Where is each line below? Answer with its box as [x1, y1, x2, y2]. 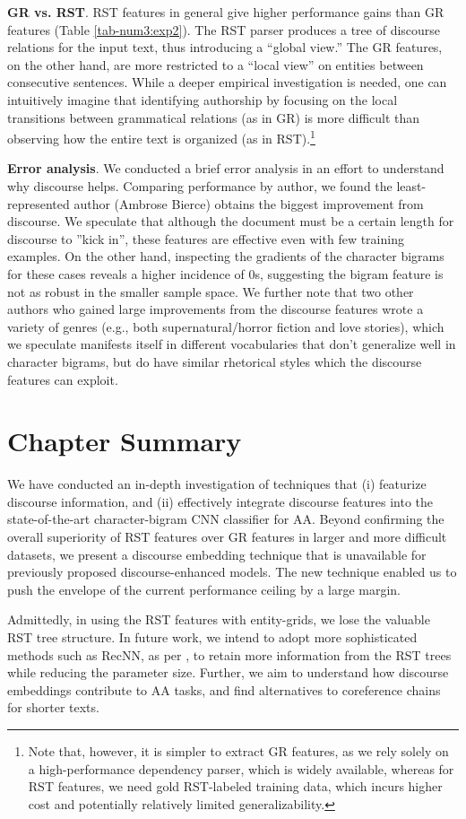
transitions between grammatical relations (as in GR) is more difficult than [7, 108, 420, 126]
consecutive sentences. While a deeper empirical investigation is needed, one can [7, 73, 447, 91]
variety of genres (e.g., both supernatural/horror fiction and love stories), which [7, 317, 444, 335]
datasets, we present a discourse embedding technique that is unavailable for [7, 545, 427, 563]
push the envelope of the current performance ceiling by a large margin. [7, 579, 401, 598]
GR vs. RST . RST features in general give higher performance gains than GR [7, 3, 444, 21]
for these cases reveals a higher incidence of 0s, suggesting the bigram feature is [7, 264, 444, 283]
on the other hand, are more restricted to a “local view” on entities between [7, 55, 424, 74]
